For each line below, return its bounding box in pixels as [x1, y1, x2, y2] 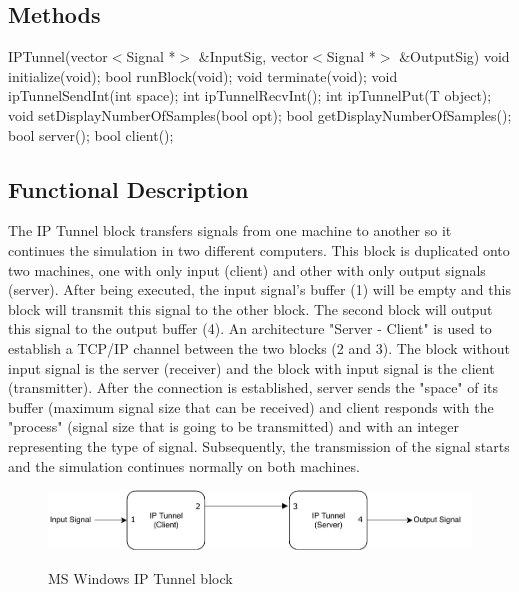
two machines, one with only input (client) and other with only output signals [8, 259, 486, 280]
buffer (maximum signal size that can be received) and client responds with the [8, 396, 494, 417]
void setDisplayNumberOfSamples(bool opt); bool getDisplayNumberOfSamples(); [8, 104, 512, 125]
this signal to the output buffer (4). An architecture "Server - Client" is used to [8, 318, 492, 339]
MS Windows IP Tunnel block [48, 567, 233, 588]
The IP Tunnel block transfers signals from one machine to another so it [8, 220, 452, 241]
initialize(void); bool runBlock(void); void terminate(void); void [8, 65, 398, 86]
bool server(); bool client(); [8, 124, 174, 145]
